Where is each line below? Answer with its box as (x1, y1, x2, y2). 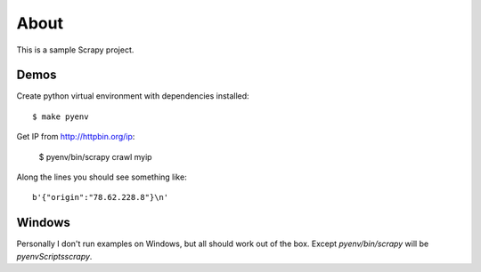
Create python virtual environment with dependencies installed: (16, 91, 249, 101)
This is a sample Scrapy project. (16, 44, 135, 55)
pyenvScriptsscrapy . (16, 251, 93, 261)
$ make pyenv (32, 111, 89, 122)
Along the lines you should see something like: (16, 172, 187, 182)
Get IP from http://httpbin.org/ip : (16, 132, 135, 142)
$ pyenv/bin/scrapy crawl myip (38, 151, 152, 162)
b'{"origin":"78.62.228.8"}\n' (32, 192, 169, 203)
